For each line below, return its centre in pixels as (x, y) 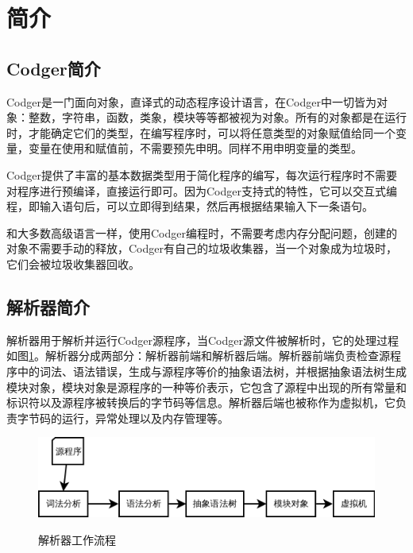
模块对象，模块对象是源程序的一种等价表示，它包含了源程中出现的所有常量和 (206, 387)
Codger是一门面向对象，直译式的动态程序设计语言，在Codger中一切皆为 (191, 101)
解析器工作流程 (77, 540)
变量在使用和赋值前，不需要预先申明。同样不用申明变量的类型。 (195, 148)
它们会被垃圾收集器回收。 (73, 263)
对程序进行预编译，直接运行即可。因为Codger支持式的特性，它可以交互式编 (202, 190)
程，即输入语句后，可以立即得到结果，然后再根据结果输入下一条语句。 (190, 206)
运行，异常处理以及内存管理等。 (145, 418)
